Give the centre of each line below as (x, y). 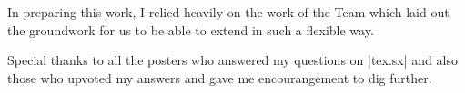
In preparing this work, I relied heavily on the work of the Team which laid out (228, 12)
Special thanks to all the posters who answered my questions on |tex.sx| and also (232, 60)
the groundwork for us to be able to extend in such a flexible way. (191, 29)
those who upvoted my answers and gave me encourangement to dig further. (220, 77)
